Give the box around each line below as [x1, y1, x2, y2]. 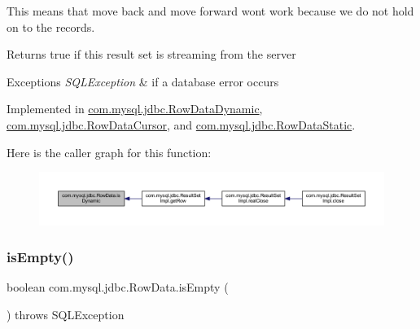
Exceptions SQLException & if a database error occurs [7, 72, 279, 90]
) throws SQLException [7, 305, 125, 322]
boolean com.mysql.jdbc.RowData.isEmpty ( [7, 279, 229, 296]
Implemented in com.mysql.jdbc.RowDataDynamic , [7, 100, 263, 117]
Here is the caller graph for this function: [7, 143, 212, 160]
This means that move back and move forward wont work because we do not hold [7, 2, 414, 19]
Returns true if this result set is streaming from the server [7, 46, 296, 63]
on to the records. [7, 18, 95, 35]
